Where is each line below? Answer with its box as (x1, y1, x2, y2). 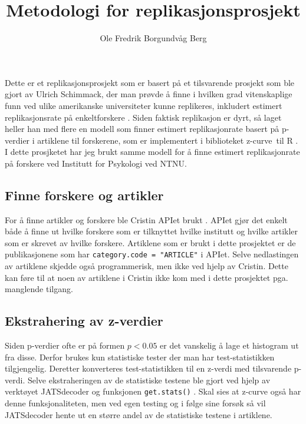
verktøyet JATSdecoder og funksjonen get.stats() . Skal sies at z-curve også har (5, 385, 301, 397)
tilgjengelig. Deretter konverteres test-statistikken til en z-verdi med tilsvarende (5, 362, 292, 375)
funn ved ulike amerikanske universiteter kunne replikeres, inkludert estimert (5, 99, 282, 111)
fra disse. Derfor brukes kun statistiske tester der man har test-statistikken (5, 350, 275, 363)
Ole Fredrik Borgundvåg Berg (100, 32, 207, 44)
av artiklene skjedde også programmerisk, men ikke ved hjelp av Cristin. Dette (5, 260, 288, 272)
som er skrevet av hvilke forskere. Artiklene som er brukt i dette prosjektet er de (5, 236, 296, 249)
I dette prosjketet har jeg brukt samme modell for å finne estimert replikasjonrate (5, 145, 300, 158)
